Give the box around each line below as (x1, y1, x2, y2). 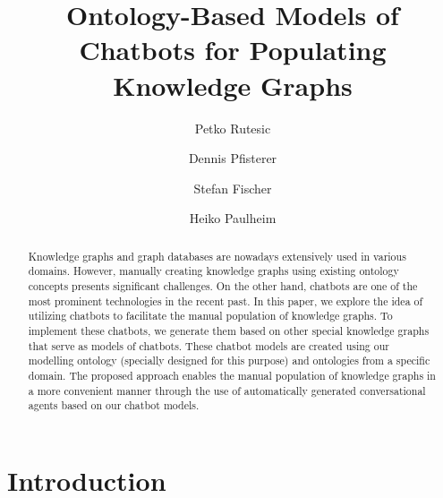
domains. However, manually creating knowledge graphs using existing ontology (28, 263, 399, 279)
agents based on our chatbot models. (28, 398, 200, 413)
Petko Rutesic (194, 118, 271, 137)
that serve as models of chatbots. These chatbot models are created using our (28, 338, 389, 353)
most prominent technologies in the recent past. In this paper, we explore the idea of (28, 293, 423, 308)
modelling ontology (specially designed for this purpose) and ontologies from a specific (28, 353, 430, 368)
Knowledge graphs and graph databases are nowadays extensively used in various (28, 248, 406, 263)
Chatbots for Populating (79, 31, 387, 68)
